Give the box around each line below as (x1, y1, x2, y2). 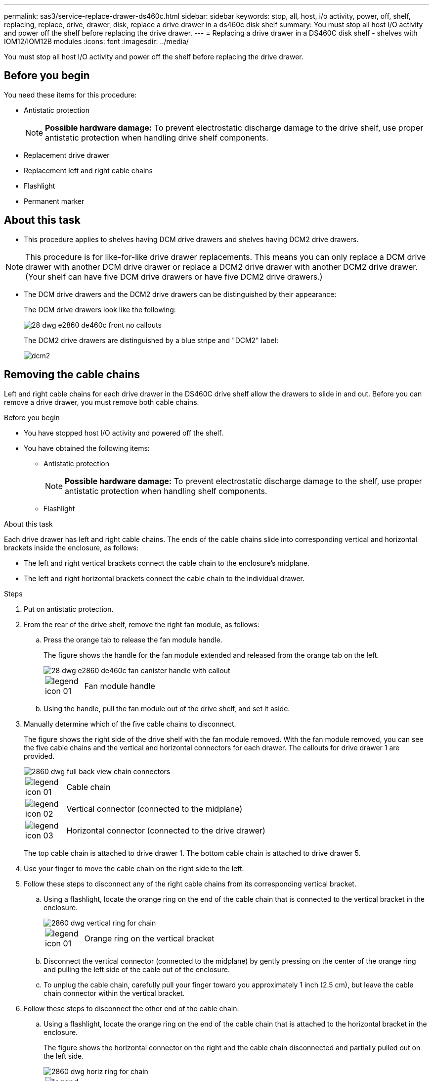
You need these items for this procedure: (4, 90, 137, 99)
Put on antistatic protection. (24, 604, 114, 613)
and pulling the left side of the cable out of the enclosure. (43, 965, 230, 974)
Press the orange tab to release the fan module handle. (43, 635, 222, 644)
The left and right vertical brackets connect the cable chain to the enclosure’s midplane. (24, 558, 309, 567)
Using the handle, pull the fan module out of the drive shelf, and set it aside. (43, 704, 290, 713)
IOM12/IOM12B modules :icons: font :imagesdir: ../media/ (4, 37, 189, 46)
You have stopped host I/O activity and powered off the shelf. (24, 428, 223, 437)
